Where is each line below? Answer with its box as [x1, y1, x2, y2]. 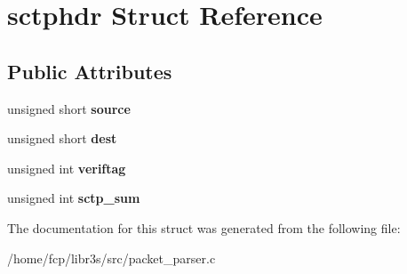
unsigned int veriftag [7, 158, 126, 177]
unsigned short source [7, 99, 131, 117]
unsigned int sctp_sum [7, 189, 140, 207]
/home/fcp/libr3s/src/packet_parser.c [7, 248, 216, 267]
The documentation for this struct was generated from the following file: [7, 218, 401, 237]
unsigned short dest [7, 129, 117, 148]
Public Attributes [7, 57, 172, 85]
